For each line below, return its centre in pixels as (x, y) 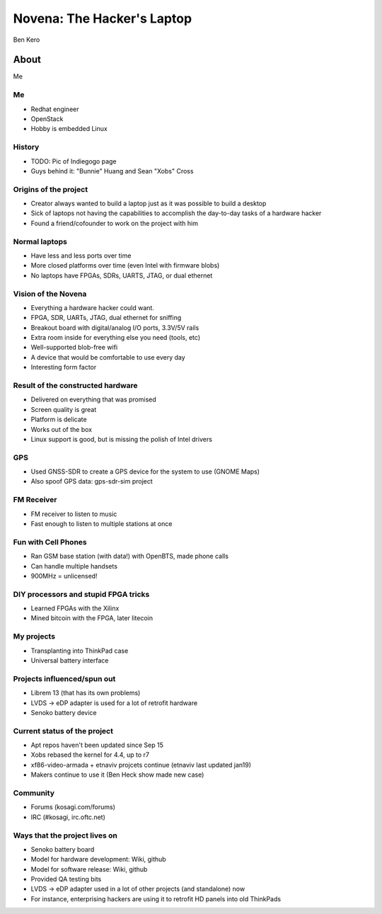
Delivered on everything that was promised (94, 399)
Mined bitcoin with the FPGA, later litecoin (92, 618)
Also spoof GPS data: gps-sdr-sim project (92, 481)
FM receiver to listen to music (74, 514)
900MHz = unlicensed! (64, 576)
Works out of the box (61, 429)
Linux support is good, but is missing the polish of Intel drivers (121, 439)
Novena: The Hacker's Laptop (103, 18)
